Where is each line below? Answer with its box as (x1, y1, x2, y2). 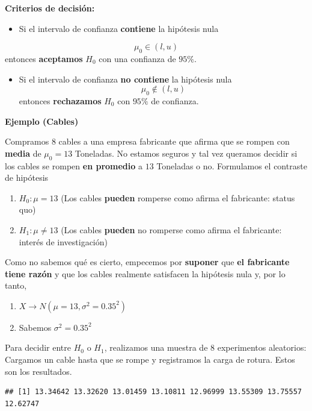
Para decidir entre (5, 341, 71, 354)
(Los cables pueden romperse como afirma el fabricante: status (61, 191, 295, 204)
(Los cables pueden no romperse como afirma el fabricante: (61, 223, 282, 236)
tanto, (5, 279, 27, 292)
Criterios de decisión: (5, 2, 95, 14)
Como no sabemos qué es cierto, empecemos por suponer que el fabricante (5, 256, 290, 268)
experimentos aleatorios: (217, 341, 307, 354)
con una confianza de (99, 52, 176, 64)
